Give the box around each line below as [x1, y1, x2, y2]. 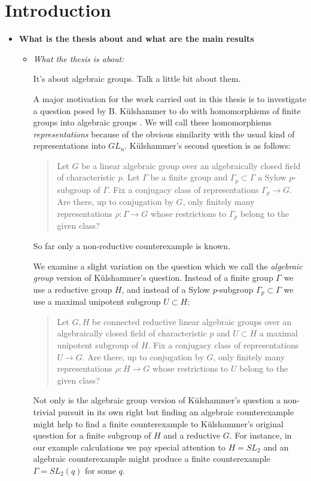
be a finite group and [150, 171, 228, 183]
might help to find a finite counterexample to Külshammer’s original [33, 417, 283, 430]
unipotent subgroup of [57, 339, 139, 351]
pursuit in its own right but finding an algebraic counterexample [58, 406, 294, 418]
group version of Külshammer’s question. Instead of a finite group [33, 271, 273, 284]
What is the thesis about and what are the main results [19, 32, 254, 45]
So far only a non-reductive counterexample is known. [33, 240, 230, 252]
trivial [33, 406, 56, 418]
